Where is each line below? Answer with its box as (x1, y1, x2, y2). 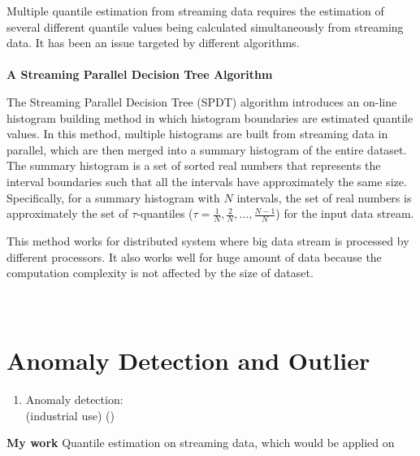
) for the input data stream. (275, 205, 414, 222)
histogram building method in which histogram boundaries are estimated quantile (6, 109, 414, 126)
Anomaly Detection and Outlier (6, 344, 370, 377)
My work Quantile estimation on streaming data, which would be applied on (6, 434, 395, 451)
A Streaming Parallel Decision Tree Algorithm (6, 66, 273, 83)
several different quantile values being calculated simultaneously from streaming (6, 18, 404, 35)
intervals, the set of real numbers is (236, 189, 412, 206)
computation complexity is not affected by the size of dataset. (6, 264, 314, 281)
